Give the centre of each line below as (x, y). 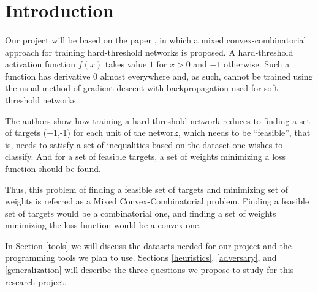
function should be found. (53, 168)
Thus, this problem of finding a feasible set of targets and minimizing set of (147, 189)
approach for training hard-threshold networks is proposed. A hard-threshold (149, 52)
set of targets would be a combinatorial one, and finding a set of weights (141, 213)
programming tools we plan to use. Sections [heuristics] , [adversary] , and (141, 257)
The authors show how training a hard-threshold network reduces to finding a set (158, 120)
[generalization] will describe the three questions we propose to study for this (150, 270)
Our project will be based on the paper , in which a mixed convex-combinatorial (156, 39)
